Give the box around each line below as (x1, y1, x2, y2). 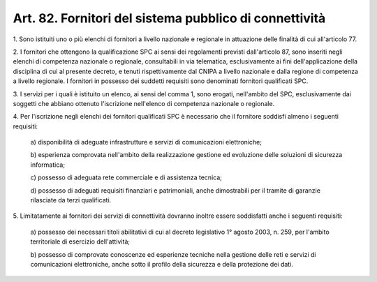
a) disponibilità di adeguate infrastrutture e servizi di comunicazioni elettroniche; (30, 138, 262, 147)
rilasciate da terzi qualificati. (30, 196, 112, 205)
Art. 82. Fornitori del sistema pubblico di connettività (13, 10, 326, 26)
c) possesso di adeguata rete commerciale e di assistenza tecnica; (30, 173, 223, 181)
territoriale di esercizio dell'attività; (30, 237, 131, 246)
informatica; (30, 161, 66, 169)
